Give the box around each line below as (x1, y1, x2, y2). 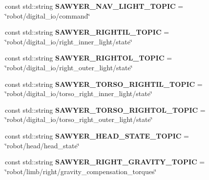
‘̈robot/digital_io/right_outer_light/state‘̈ (5, 62, 133, 72)
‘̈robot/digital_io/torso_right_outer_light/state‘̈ (5, 114, 153, 124)
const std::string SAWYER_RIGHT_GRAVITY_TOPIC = (5, 157, 205, 167)
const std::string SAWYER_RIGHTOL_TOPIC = (5, 53, 172, 63)
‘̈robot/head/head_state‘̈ (5, 140, 80, 150)
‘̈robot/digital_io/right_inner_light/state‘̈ (5, 36, 132, 46)
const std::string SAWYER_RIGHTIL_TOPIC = (5, 27, 169, 37)
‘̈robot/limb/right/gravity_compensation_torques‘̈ (5, 166, 157, 176)
